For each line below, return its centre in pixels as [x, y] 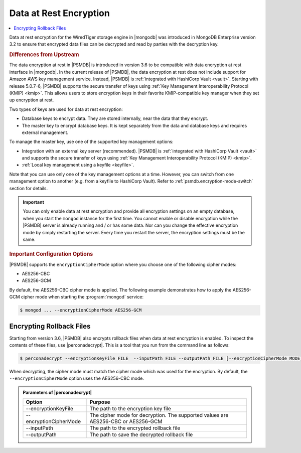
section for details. [28, 188]
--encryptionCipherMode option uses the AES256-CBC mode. [77, 378]
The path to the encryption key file [130, 409]
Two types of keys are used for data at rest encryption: [66, 109]
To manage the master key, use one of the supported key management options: [92, 142]
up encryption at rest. [32, 100]
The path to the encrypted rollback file [135, 428]
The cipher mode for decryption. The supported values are [159, 415]
